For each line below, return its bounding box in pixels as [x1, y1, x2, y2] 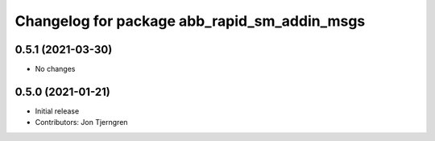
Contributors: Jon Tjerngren [35, 118, 128, 127]
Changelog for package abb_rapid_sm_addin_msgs [14, 12, 366, 30]
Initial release [35, 106, 80, 116]
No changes [35, 64, 76, 74]
